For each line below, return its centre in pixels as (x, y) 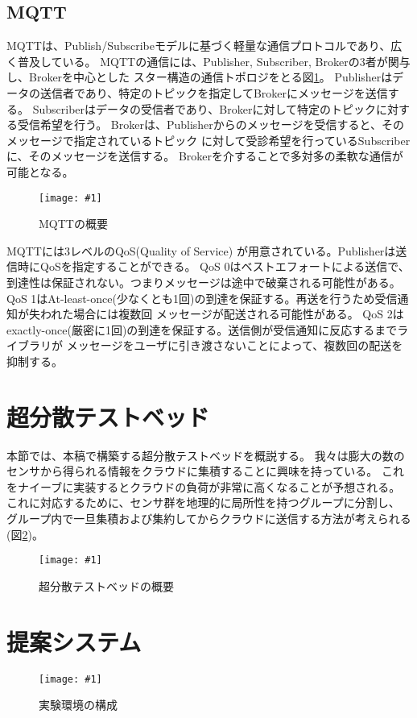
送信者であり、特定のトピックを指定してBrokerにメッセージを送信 (214, 92)
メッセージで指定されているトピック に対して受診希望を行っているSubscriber (208, 140)
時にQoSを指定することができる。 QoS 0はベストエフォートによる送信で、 (213, 266)
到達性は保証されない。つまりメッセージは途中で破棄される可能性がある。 (204, 282)
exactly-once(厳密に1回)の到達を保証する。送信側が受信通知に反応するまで (202, 329)
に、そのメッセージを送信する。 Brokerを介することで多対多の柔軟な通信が (205, 156)
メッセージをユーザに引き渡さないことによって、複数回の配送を (235, 345)
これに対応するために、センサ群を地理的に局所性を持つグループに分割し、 (203, 502)
